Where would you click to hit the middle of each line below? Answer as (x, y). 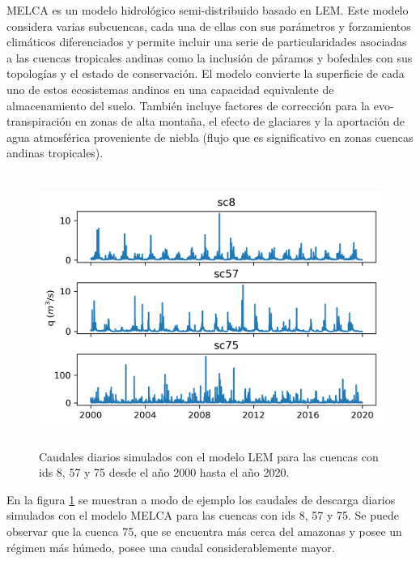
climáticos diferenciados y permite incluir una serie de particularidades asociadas (207, 42)
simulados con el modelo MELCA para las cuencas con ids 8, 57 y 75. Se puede (203, 515)
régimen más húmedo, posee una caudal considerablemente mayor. (171, 547)
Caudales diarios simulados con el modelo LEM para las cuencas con (209, 456)
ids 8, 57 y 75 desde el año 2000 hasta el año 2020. (164, 472)
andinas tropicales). (55, 153)
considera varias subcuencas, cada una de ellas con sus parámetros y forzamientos (209, 26)
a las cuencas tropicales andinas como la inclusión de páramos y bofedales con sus (210, 57)
